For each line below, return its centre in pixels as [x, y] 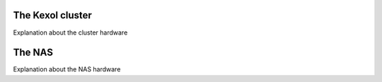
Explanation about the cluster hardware [70, 33]
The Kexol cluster [52, 15]
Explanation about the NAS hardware [67, 69]
